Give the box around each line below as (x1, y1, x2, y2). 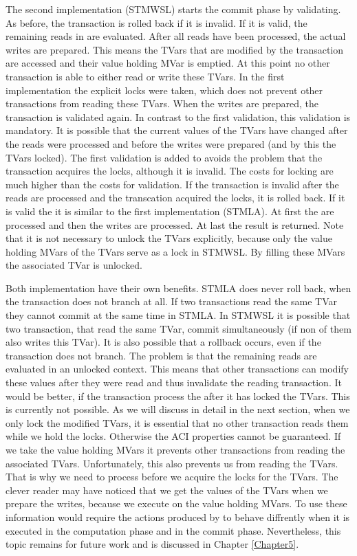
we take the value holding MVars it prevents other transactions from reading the (6, 443, 345, 456)
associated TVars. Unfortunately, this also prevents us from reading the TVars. (6, 456, 338, 470)
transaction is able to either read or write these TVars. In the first (6, 69, 285, 83)
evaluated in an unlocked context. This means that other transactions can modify (6, 362, 349, 376)
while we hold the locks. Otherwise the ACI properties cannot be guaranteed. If (6, 429, 341, 443)
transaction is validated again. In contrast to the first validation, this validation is (6, 109, 351, 124)
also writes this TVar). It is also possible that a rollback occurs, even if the (6, 335, 321, 349)
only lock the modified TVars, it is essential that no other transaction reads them (6, 415, 349, 430)
